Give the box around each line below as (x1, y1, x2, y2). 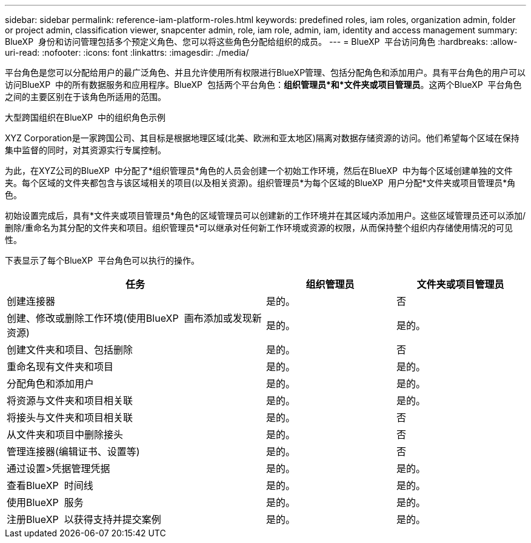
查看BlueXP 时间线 (7, 479, 93, 491)
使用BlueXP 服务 (7, 496, 84, 508)
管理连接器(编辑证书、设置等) (7, 445, 140, 458)
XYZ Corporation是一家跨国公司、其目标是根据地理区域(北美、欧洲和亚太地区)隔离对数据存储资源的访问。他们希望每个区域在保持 (5, 133, 519, 143)
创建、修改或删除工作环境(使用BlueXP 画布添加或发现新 (7, 312, 262, 324)
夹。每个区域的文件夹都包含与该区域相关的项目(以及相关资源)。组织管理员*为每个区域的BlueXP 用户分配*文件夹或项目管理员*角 (5, 178, 516, 188)
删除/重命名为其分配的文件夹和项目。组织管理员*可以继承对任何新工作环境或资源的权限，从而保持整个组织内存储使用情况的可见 (5, 222, 513, 233)
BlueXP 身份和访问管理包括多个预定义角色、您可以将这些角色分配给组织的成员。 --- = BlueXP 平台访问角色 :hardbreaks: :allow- (5, 36, 518, 47)
